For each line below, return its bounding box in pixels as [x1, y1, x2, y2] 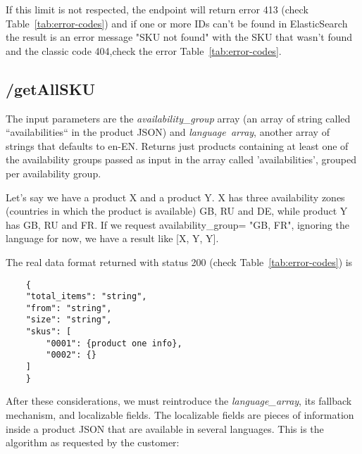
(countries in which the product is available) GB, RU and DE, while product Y [6, 203, 348, 218]
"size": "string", [25, 315, 112, 325]
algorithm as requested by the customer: [6, 435, 180, 450]
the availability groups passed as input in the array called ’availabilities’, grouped [6, 152, 356, 167]
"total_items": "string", [25, 291, 147, 302]
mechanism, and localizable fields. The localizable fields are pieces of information [6, 408, 354, 422]
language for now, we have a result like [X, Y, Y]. [6, 231, 219, 246]
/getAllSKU [6, 77, 96, 99]
